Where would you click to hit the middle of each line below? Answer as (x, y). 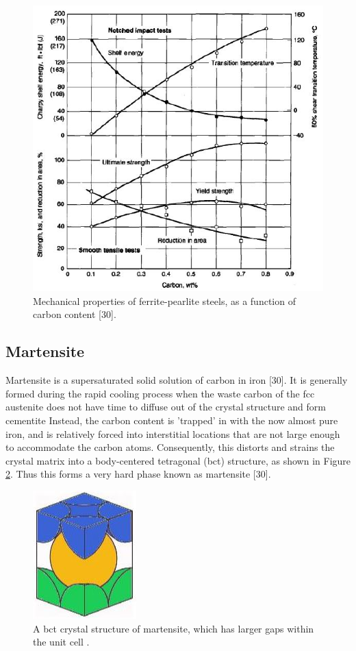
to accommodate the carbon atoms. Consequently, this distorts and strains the (170, 447)
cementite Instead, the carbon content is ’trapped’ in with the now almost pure (172, 420)
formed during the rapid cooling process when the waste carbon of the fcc (160, 393)
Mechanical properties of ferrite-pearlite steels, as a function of (164, 300)
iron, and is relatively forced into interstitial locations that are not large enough (173, 433)
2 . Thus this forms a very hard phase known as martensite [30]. (138, 474)
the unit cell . (61, 642)
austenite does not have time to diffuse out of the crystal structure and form (166, 407)
